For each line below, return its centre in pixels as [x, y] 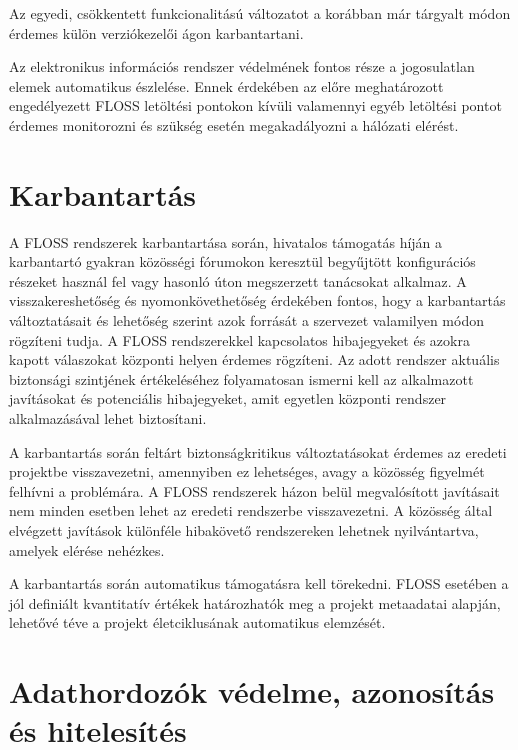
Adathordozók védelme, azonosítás [252, 691]
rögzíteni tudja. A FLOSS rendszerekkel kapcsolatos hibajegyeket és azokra [239, 339]
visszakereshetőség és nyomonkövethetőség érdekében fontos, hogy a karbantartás [257, 300]
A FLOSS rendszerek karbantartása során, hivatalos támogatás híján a [226, 241]
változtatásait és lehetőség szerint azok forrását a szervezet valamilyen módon [246, 320]
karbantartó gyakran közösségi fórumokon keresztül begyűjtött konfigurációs [242, 261]
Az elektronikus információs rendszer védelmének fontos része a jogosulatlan [242, 66]
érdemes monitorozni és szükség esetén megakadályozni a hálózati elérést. [234, 124]
